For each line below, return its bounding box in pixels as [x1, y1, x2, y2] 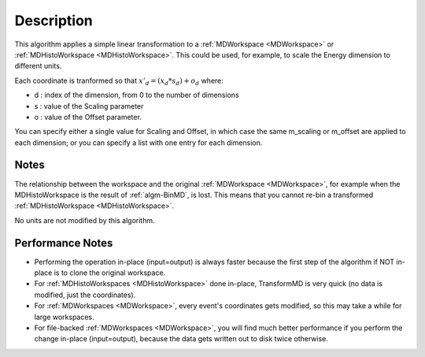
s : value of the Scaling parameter [34, 101, 144, 110]
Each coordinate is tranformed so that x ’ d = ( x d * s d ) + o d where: [14, 76, 224, 87]
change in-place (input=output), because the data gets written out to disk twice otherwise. [34, 334, 328, 344]
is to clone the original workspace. [54, 268, 166, 277]
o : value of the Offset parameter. [34, 112, 142, 121]
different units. [14, 61, 62, 71]
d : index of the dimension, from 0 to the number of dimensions [34, 91, 239, 100]
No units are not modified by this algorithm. [14, 215, 155, 225]
